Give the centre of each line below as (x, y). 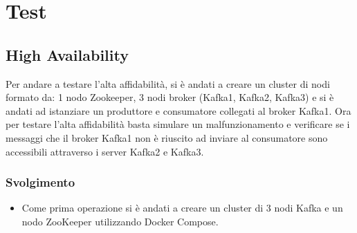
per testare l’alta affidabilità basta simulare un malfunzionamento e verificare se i (178, 124)
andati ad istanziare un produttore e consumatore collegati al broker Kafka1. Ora (178, 110)
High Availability (67, 54)
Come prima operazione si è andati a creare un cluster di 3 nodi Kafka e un (182, 208)
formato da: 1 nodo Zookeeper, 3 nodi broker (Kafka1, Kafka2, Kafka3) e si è (170, 97)
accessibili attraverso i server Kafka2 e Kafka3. (105, 151)
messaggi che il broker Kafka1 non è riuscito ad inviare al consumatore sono (167, 137)
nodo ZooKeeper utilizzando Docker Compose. (120, 221)
